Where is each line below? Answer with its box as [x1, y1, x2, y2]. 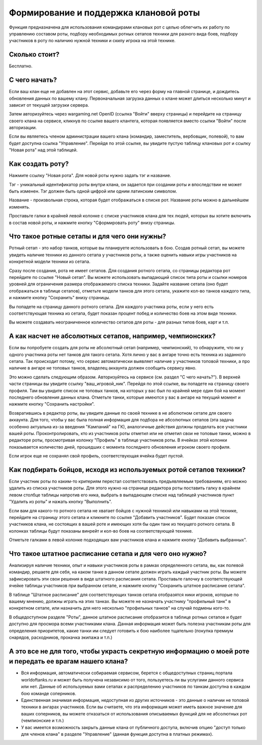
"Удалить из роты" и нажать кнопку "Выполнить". [9, 499, 113, 504]
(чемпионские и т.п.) [21, 718, 64, 724]
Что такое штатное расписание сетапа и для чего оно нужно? [9, 550, 207, 558]
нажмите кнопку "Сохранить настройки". [9, 401, 95, 407]
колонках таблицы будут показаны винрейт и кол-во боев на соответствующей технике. [9, 528, 193, 534]
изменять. [9, 204, 30, 210]
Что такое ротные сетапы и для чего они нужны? [9, 232, 166, 241]
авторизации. [9, 125, 37, 130]
